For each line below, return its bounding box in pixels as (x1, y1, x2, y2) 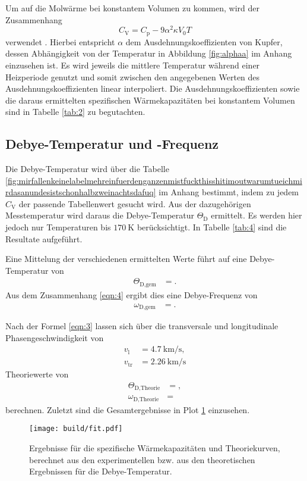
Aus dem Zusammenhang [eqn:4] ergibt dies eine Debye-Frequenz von (5, 288, 258, 301)
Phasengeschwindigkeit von (5, 331, 104, 343)
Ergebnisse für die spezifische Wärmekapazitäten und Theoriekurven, (29, 442, 280, 454)
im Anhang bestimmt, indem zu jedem (159, 186, 299, 198)
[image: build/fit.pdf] (29, 424, 123, 433)
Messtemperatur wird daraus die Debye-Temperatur (5, 209, 194, 221)
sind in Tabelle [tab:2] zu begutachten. (5, 105, 145, 118)
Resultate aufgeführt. (5, 232, 83, 245)
